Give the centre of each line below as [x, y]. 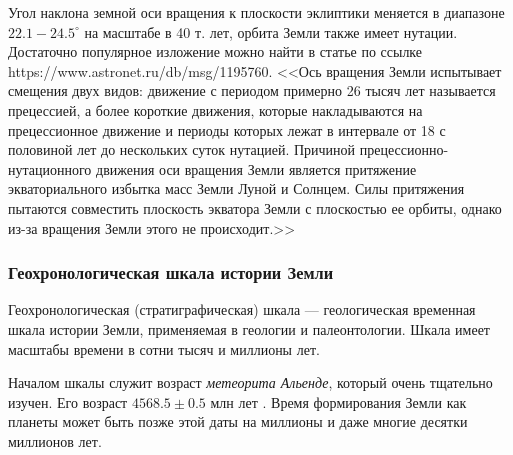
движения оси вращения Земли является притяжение [256, 168]
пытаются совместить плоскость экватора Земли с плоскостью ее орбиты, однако [255, 207]
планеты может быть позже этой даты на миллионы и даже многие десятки [238, 421]
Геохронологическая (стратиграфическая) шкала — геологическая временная [242, 309]
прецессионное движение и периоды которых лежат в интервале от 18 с [227, 129]
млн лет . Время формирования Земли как [338, 401]
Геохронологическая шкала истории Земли [171, 272]
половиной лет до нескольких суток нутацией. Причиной [182, 149]
